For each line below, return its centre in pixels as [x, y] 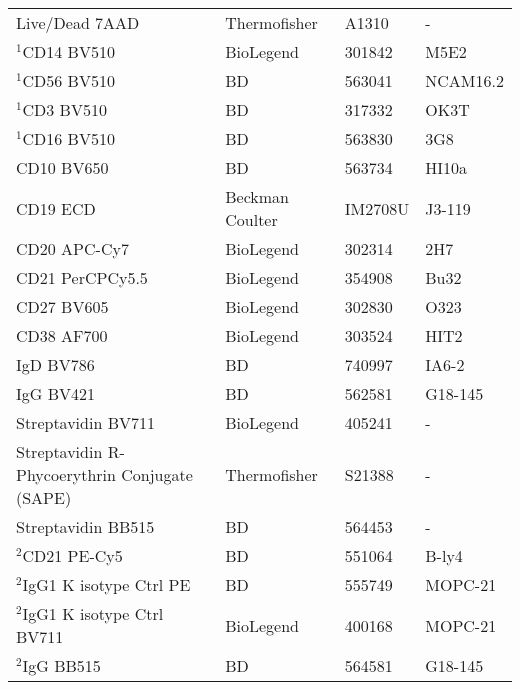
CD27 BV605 [62, 306]
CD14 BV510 [68, 51]
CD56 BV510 [68, 80]
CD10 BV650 [62, 167]
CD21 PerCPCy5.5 [82, 277]
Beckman [257, 196]
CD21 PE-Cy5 [72, 555]
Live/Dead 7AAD [78, 22]
